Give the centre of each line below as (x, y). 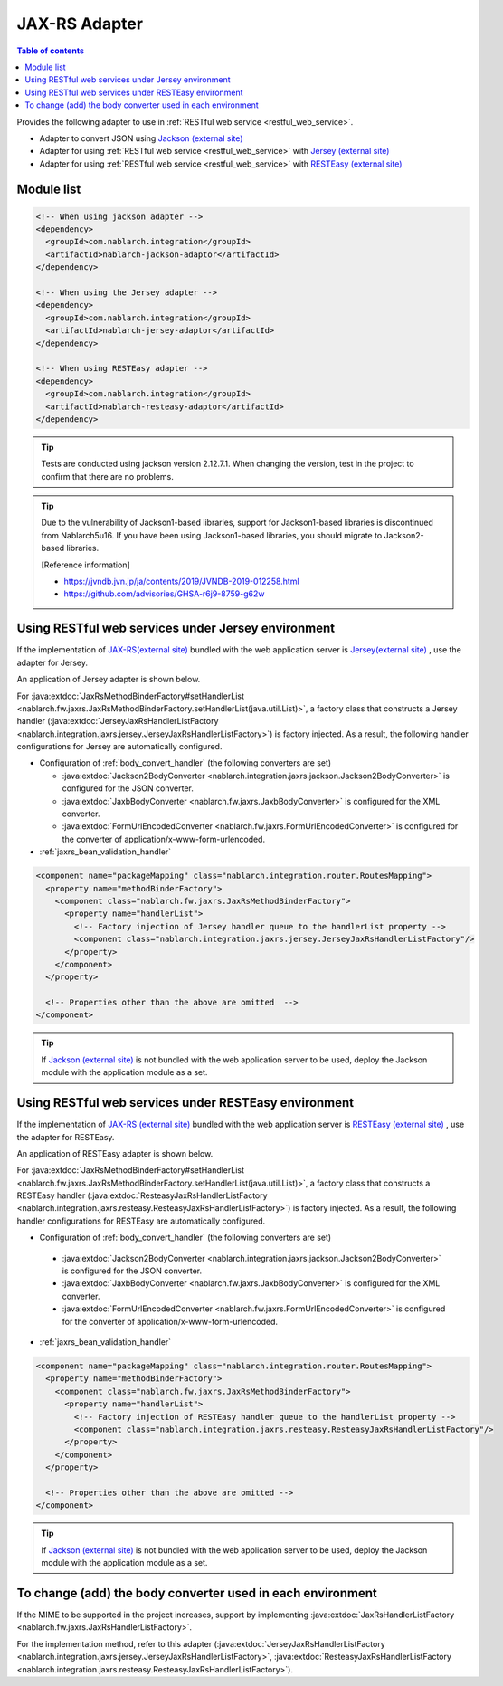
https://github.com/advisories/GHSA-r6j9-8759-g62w (164, 594)
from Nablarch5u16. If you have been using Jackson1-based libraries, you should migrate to (212, 535)
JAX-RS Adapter (80, 24)
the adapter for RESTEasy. (66, 1137)
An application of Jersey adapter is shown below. (109, 680)
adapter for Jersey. (52, 662)
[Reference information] (85, 565)
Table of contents (51, 51)
